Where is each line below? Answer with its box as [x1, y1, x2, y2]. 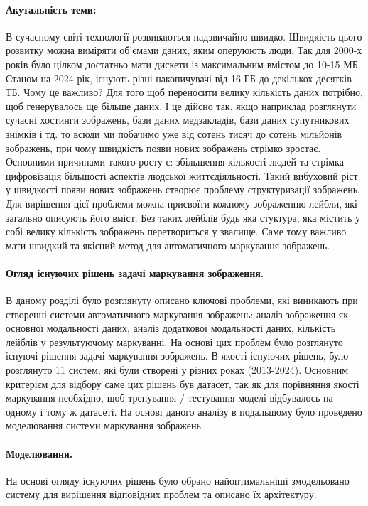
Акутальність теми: [6, 1, 97, 16]
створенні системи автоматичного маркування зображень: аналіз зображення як [6, 306, 348, 321]
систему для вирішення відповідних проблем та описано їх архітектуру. [6, 487, 317, 502]
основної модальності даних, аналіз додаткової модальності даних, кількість [6, 321, 336, 335]
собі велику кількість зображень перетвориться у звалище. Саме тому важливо [6, 224, 347, 239]
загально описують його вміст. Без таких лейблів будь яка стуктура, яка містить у [6, 210, 360, 225]
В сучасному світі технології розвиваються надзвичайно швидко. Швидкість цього [6, 28, 362, 43]
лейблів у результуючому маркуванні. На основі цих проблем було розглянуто [6, 334, 343, 349]
